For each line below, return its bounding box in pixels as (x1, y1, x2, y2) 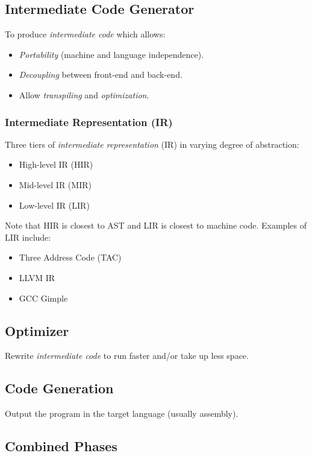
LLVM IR (19, 271, 55, 283)
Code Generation (5, 379, 114, 397)
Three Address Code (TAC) (19, 251, 122, 264)
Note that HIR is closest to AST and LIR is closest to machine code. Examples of (5, 219, 307, 232)
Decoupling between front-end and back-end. (19, 68, 183, 81)
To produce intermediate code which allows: (5, 28, 166, 40)
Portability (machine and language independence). (19, 48, 204, 60)
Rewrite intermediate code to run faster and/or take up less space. (5, 349, 249, 362)
